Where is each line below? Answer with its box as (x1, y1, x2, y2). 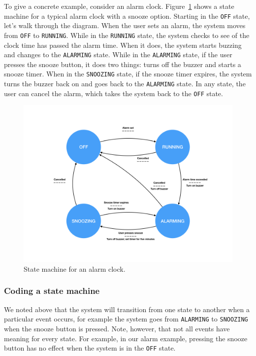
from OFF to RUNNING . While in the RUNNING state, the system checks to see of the (4, 30, 250, 40)
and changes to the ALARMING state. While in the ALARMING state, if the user (4, 49, 232, 60)
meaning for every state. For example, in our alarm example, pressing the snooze (4, 333, 248, 343)
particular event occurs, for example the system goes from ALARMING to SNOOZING (4, 314, 248, 324)
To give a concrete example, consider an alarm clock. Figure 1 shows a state (4, 1, 234, 11)
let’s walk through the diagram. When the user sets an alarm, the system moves (4, 20, 246, 31)
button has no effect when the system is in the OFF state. (4, 343, 176, 353)
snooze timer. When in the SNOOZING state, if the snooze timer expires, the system (4, 69, 252, 79)
